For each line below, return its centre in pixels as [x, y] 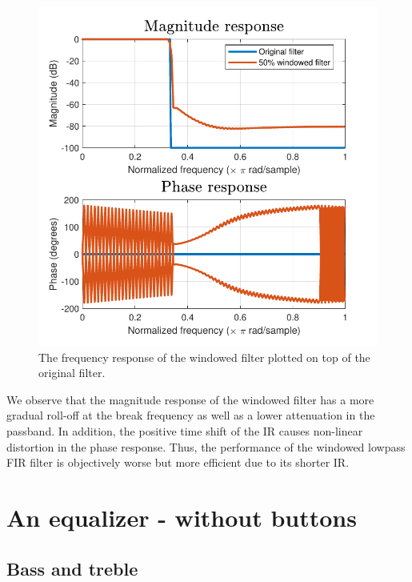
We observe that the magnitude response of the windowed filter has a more [190, 399]
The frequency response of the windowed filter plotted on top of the [204, 357]
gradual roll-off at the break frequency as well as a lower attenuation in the [191, 415]
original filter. [72, 373]
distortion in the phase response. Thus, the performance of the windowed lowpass [206, 446]
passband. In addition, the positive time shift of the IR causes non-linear [185, 430]
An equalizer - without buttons [182, 517]
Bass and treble [72, 568]
